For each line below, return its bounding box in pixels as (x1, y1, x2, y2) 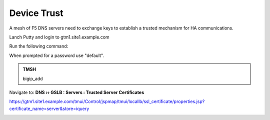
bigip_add (22, 75, 43, 81)
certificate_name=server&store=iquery (9, 105, 89, 111)
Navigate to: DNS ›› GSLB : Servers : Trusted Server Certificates (9, 89, 144, 95)
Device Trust (9, 7, 63, 18)
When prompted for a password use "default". (9, 52, 104, 58)
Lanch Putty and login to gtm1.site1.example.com (9, 34, 109, 40)
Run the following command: (9, 43, 68, 49)
